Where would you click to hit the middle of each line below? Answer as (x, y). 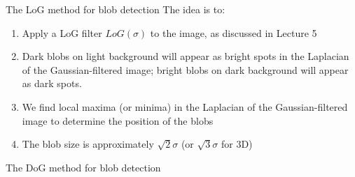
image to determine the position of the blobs (118, 120)
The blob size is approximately (88, 144)
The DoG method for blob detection (83, 167)
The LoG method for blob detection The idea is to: (116, 9)
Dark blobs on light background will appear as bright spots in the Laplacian (186, 56)
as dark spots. (52, 83)
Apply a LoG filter (62, 32)
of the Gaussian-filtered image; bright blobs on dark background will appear (185, 69)
